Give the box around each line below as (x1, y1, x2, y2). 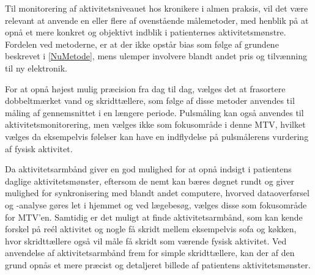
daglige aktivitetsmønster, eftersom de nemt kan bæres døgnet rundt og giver (5, 174, 294, 187)
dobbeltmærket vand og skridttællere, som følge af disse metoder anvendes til (5, 94, 295, 107)
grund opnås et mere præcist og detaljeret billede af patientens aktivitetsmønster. (5, 258, 311, 271)
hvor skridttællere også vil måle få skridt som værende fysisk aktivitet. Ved (5, 234, 287, 247)
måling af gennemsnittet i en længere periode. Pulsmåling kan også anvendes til (5, 106, 304, 119)
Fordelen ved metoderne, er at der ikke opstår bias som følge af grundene (5, 37, 279, 50)
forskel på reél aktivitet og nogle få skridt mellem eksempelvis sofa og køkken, (5, 222, 297, 235)
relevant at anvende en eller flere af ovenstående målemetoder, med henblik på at (5, 13, 309, 26)
